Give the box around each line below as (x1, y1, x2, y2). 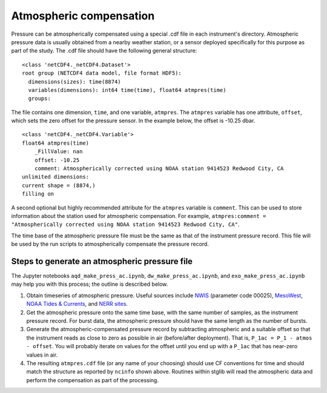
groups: (28, 95, 51, 102)
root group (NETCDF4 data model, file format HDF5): (22, 70, 182, 77)
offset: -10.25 (34, 156, 80, 163)
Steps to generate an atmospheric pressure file (11, 256, 193, 266)
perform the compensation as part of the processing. (26, 376, 159, 384)
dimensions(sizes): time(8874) (28, 78, 121, 85)
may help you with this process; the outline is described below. (11, 280, 168, 288)
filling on (22, 191, 54, 197)
